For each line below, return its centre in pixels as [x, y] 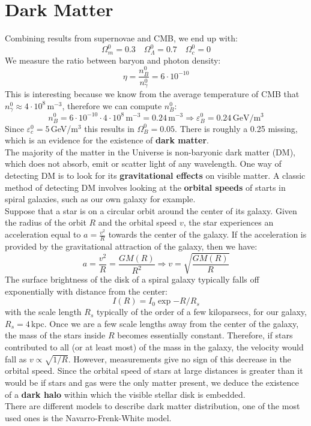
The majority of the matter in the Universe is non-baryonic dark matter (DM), [150, 151]
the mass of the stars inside [55, 335]
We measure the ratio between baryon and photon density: [113, 60]
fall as [16, 358]
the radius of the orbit [46, 222]
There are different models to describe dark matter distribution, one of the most [152, 406]
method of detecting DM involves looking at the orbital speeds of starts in [145, 187]
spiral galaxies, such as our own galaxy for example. [100, 199]
